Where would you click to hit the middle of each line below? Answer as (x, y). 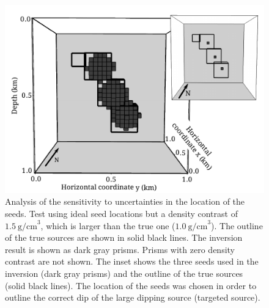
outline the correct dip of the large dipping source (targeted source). (133, 297)
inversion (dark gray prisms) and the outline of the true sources (124, 273)
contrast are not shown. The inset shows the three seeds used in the (132, 261)
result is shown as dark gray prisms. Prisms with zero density (120, 249)
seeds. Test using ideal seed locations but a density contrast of (121, 213)
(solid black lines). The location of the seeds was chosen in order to (131, 285)
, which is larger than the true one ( (108, 225)
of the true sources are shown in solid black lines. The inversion (124, 237)
